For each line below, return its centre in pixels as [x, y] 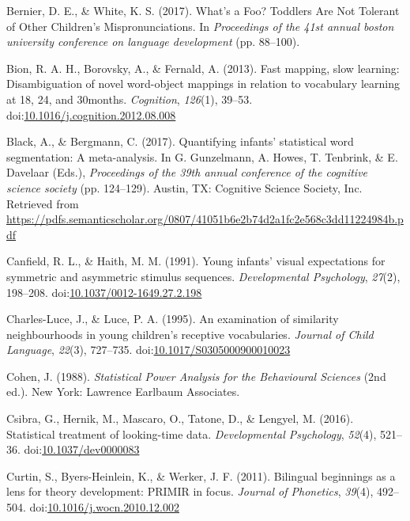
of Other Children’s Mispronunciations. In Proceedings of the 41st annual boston [200, 26]
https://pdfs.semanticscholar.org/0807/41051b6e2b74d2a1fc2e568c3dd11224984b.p [205, 219]
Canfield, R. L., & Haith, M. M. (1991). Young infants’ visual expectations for [196, 261]
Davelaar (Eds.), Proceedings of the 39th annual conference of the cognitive [187, 172]
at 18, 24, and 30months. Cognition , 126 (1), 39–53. [130, 99]
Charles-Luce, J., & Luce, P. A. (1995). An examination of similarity [173, 319]
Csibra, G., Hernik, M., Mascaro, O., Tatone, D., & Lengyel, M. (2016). [180, 418]
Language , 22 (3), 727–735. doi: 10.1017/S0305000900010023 [149, 350]
